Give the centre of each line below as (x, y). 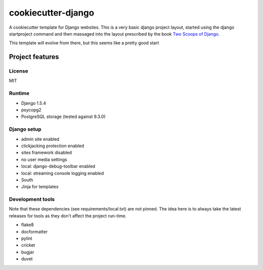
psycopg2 (31, 110)
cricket (28, 245)
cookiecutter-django (52, 13)
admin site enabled (40, 139)
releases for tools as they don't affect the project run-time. (68, 216)
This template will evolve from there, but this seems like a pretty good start (84, 43)
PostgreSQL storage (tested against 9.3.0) (63, 116)
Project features (34, 57)
